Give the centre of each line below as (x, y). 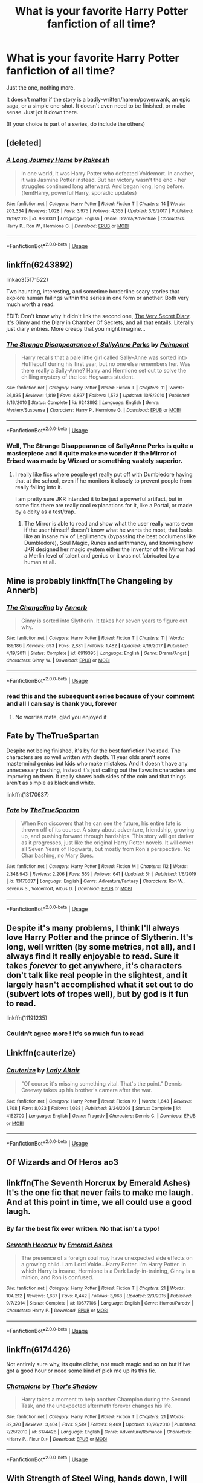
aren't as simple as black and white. (51, 783)
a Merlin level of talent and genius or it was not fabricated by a (102, 555)
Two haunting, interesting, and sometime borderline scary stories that (93, 291)
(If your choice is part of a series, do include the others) (76, 124)
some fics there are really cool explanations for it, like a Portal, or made (103, 505)
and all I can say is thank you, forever (62, 704)
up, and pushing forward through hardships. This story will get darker (108, 836)
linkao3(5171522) (27, 279)
